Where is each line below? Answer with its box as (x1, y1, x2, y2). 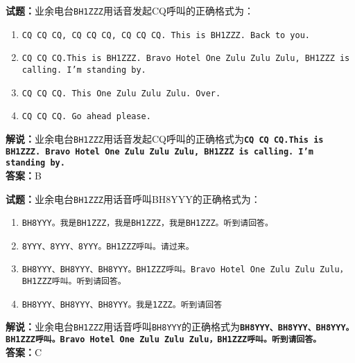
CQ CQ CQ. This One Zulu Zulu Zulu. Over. (21, 88, 221, 98)
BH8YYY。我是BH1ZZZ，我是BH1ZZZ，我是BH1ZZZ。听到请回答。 (21, 218, 273, 229)
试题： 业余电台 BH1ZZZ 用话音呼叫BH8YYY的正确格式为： (6, 191, 261, 206)
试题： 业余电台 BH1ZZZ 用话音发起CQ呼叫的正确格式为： (6, 3, 254, 17)
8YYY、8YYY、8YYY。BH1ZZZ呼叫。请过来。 (21, 241, 194, 251)
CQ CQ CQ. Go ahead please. (21, 112, 151, 122)
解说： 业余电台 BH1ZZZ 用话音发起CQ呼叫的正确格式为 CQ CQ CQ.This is (6, 131, 324, 145)
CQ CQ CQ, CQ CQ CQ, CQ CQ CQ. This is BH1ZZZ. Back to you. (21, 30, 311, 40)
